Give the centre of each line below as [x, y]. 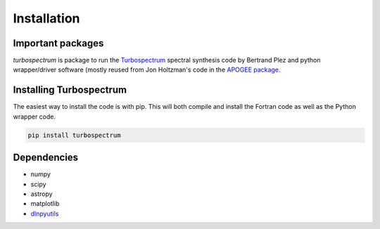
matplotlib [45, 204]
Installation [46, 18]
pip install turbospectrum [74, 135]
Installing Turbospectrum [70, 90]
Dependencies [46, 158]
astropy [42, 194]
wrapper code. [34, 117]
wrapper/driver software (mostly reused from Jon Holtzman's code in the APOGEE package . [147, 70]
